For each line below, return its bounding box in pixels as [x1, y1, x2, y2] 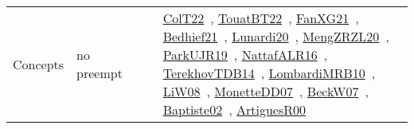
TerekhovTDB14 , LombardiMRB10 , [162, 64, 376, 82]
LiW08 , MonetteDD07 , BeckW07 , [162, 82, 369, 100]
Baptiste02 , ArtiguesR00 [162, 100, 307, 119]
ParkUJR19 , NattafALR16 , [162, 45, 328, 64]
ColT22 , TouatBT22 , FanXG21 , [162, 9, 359, 27]
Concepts [13, 54, 64, 73]
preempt [76, 64, 123, 82]
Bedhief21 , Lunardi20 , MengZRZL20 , [162, 27, 389, 45]
